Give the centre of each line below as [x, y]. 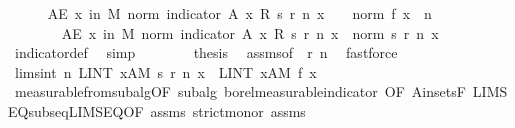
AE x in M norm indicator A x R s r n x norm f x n [239, 13]
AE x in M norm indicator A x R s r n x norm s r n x [250, 32]
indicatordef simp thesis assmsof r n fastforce [206, 52]
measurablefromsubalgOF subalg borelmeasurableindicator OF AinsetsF [240, 91]
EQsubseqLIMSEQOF [76, 110]
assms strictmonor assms [228, 110]
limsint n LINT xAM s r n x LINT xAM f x [165, 71]
